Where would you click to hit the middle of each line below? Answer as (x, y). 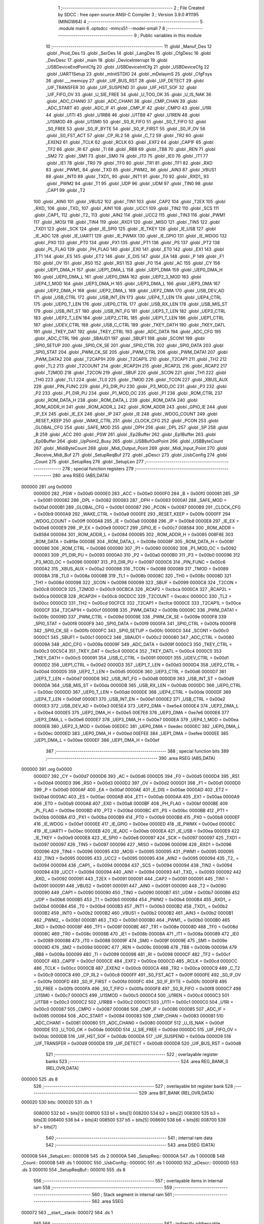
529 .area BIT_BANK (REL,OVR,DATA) (176, 1093)
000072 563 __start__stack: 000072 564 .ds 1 (67, 1212)
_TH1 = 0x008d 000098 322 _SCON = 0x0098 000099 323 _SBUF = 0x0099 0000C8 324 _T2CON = (135, 583)
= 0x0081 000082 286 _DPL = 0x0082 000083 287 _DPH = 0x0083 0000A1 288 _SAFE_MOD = (130, 500)
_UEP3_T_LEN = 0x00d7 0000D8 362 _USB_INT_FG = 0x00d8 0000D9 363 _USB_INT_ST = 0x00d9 (134, 679)
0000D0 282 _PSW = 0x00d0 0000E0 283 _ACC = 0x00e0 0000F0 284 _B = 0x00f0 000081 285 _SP (136, 493)
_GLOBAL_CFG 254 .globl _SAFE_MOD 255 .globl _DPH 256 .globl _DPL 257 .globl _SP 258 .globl (131, 427)
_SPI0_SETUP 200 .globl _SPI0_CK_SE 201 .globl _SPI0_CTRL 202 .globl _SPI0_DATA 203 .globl (128, 345)
